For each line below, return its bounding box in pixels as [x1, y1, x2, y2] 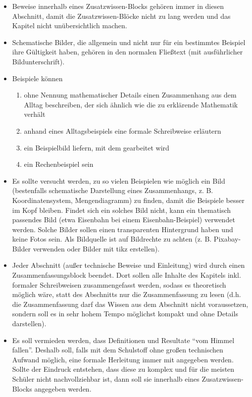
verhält [24, 109, 46, 119]
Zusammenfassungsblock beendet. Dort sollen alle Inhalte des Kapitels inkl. [12, 270, 241, 280]
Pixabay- [213, 234, 241, 244]
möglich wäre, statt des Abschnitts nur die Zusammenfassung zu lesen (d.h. [12, 289, 241, 299]
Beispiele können [12, 73, 63, 83]
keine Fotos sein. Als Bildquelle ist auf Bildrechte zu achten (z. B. [12, 234, 212, 244]
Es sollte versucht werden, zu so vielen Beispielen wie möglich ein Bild [12, 175, 225, 186]
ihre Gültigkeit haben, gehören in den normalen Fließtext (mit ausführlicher [12, 47, 243, 57]
